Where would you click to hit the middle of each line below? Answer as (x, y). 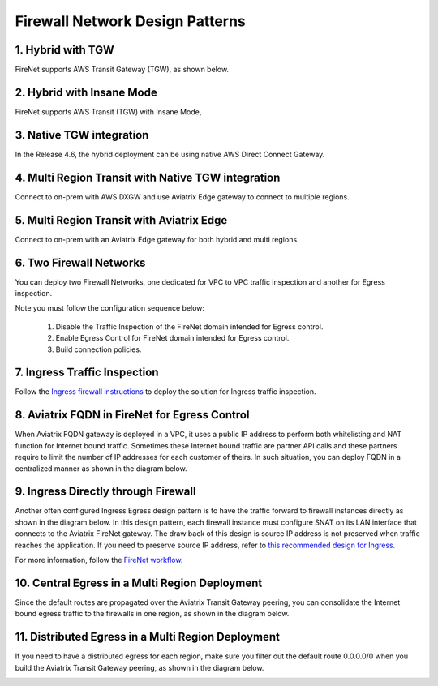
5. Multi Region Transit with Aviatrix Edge (121, 220)
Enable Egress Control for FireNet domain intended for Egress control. (172, 338)
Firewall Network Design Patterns (131, 21)
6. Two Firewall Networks (80, 262)
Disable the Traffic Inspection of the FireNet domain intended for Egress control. (189, 326)
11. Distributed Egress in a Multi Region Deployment (147, 637)
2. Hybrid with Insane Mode (86, 92)
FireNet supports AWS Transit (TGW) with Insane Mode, (108, 111)
